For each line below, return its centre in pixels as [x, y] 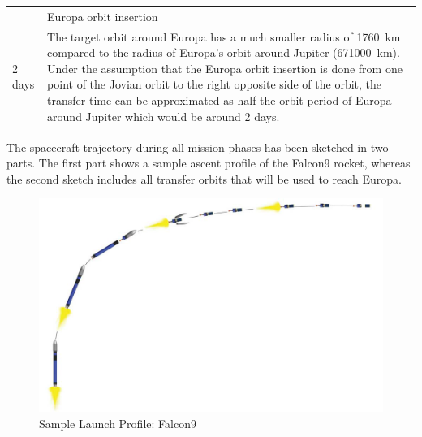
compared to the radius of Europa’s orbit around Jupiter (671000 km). [224, 52]
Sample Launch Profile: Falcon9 [118, 423]
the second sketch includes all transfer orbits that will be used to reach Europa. [204, 178]
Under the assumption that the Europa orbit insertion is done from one [225, 68]
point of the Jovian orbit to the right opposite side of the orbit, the [215, 84]
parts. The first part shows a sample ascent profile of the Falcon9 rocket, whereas [209, 163]
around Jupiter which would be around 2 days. [164, 116]
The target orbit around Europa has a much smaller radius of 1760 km [224, 36]
